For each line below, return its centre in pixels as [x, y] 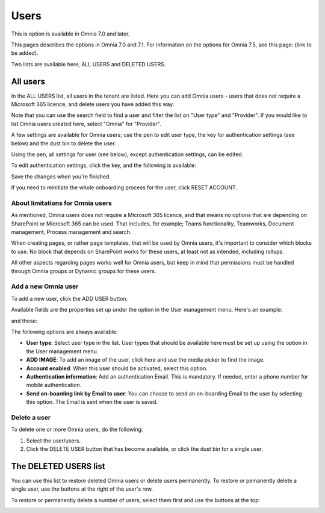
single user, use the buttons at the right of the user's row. [82, 489]
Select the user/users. [54, 441]
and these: [24, 321]
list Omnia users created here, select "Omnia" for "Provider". [86, 124]
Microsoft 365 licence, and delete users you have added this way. [93, 104]
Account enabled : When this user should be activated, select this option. [117, 368]
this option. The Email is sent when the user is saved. [92, 402]
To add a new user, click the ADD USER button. [70, 298]
